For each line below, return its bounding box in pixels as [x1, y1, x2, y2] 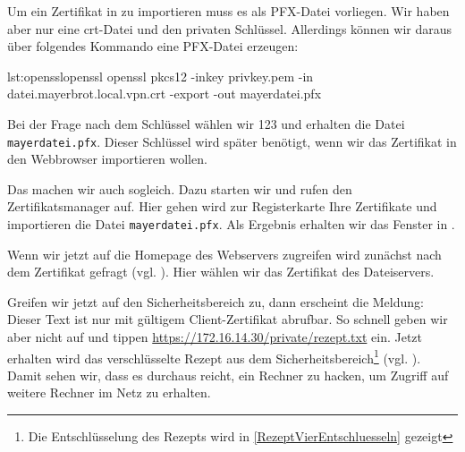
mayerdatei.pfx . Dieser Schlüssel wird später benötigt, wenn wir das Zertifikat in [7, 132, 457, 150]
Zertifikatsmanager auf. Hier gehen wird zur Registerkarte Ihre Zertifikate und [7, 197, 437, 216]
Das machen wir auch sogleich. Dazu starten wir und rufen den [7, 179, 352, 198]
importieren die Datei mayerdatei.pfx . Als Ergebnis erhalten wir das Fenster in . [7, 215, 455, 233]
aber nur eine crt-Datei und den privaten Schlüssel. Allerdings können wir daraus [7, 19, 452, 38]
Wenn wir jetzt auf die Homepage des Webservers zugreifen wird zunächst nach [7, 244, 442, 263]
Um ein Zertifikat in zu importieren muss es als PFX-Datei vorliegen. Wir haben [7, 2, 450, 20]
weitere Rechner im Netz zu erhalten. [7, 383, 211, 402]
